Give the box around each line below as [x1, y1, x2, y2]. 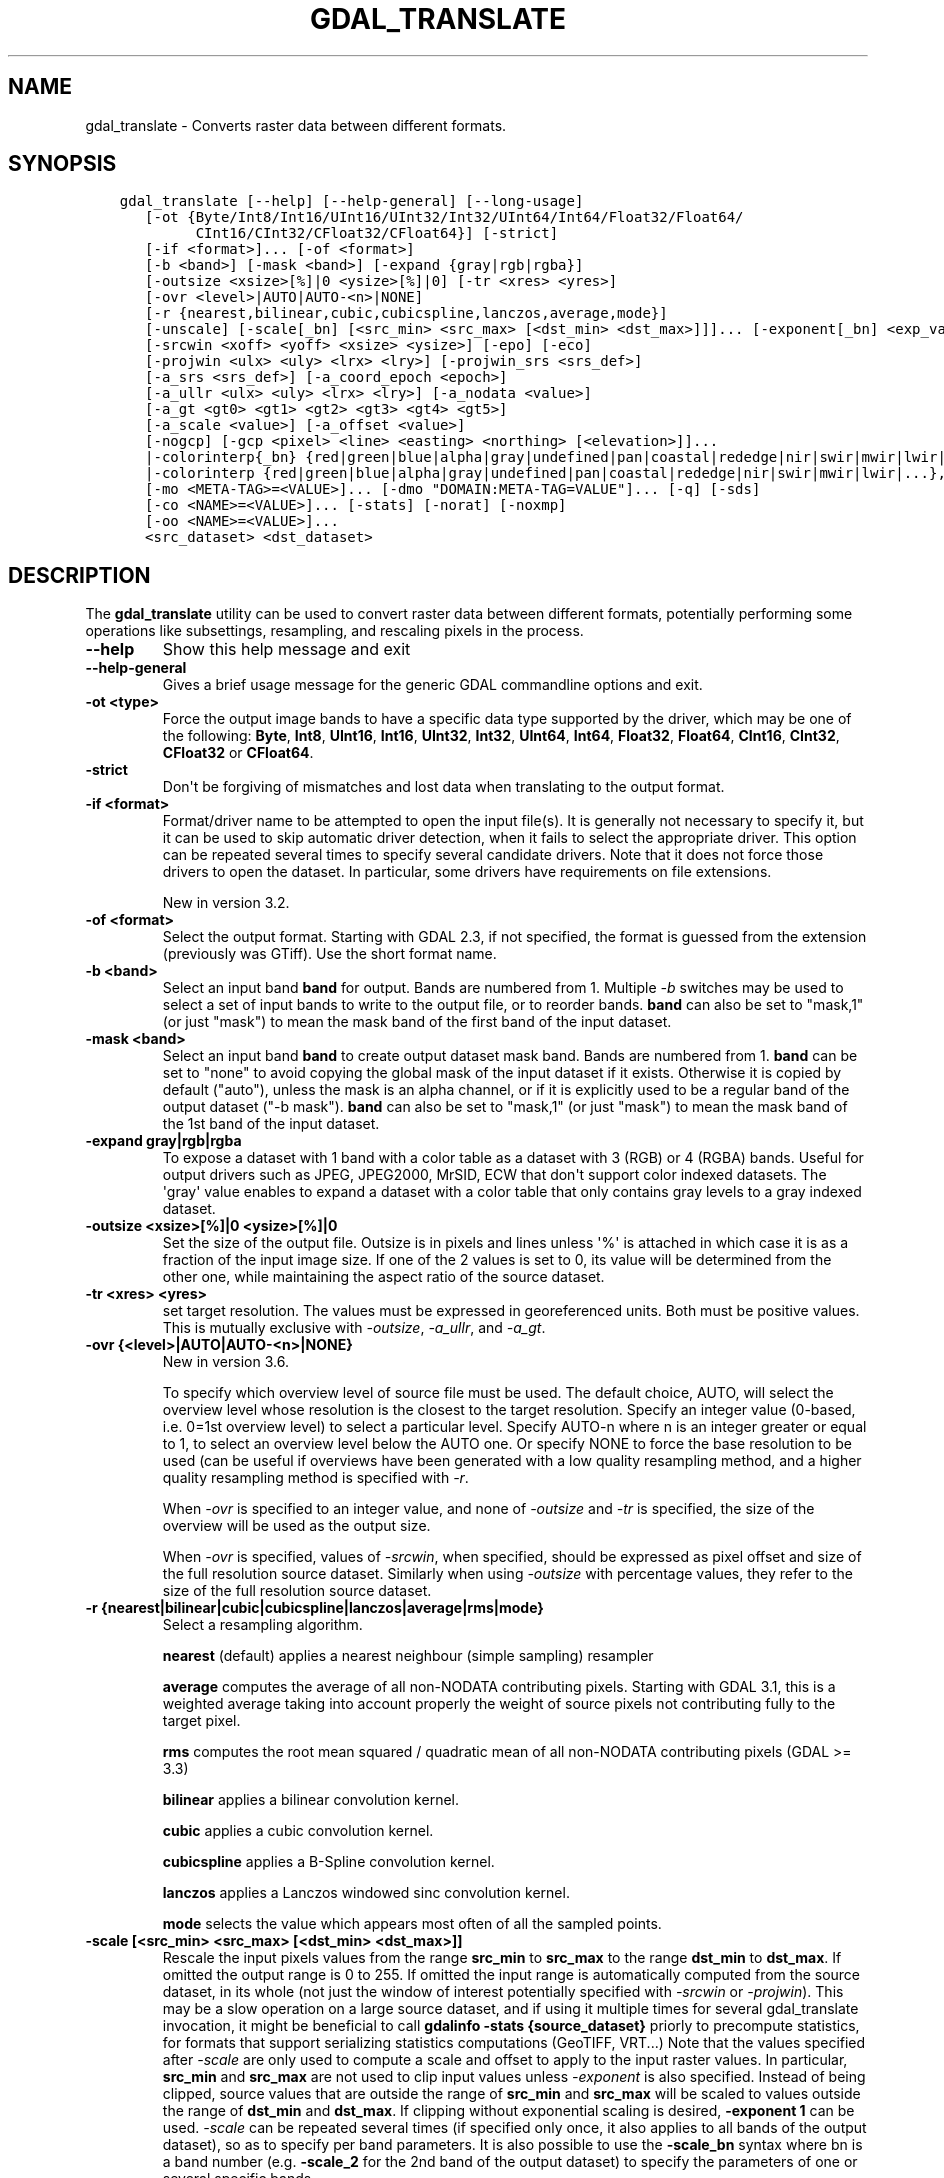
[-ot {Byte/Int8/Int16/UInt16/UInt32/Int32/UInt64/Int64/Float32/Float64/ [145, 209, 744, 226]
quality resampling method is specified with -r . [162, 1469, 469, 1487]
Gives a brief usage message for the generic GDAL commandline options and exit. [162, 676, 703, 694]
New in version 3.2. [162, 894, 290, 912]
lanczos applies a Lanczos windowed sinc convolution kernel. [162, 1884, 570, 1902]
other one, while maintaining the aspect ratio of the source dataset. [162, 1268, 605, 1286]
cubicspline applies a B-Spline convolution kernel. [162, 1853, 495, 1871]
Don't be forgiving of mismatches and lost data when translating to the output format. [162, 778, 725, 796]
